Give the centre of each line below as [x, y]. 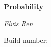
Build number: [26, 40]
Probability [24, 6]
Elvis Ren [19, 23]
